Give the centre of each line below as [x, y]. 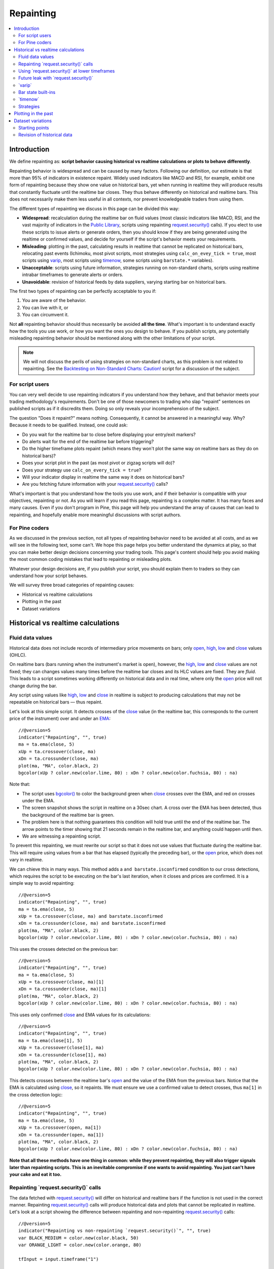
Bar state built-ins [37, 92]
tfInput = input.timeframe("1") [59, 1259]
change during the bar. [33, 686]
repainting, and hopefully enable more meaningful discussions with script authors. [95, 515]
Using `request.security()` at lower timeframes [67, 71]
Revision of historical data [45, 135]
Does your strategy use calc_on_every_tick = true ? [82, 470]
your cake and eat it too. [36, 1175]
